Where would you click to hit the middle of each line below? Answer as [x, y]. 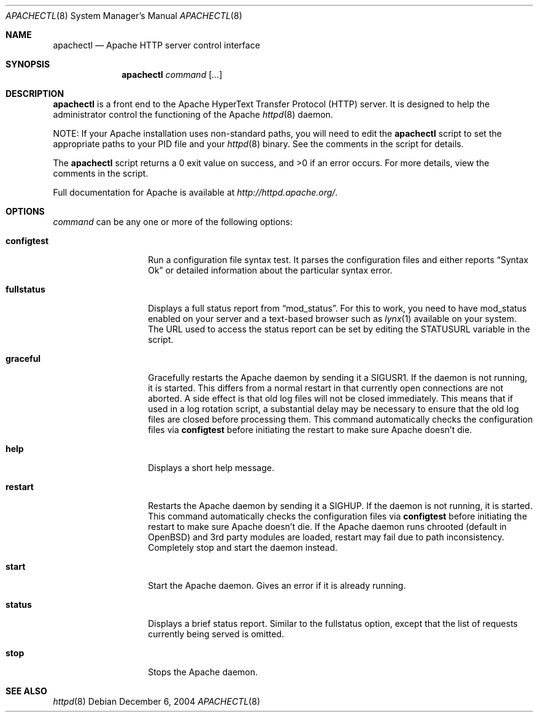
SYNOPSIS [28, 64]
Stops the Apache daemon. [203, 672]
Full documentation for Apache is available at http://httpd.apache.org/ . [195, 192]
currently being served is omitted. [216, 634]
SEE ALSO [26, 691]
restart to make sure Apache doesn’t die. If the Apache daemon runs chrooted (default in [327, 527]
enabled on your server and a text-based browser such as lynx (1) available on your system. [332, 319]
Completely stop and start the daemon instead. [243, 547]
